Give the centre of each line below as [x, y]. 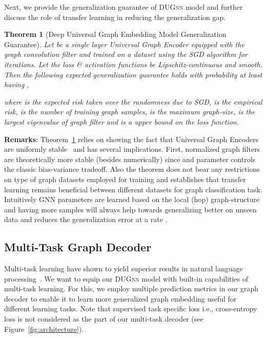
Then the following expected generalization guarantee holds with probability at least [133, 74]
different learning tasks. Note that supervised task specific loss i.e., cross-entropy [131, 309]
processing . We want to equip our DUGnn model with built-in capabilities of [126, 278]
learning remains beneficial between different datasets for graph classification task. [133, 189]
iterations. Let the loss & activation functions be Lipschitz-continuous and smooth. [133, 64]
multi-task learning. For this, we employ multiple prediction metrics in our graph [131, 289]
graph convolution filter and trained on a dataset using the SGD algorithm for [126, 54]
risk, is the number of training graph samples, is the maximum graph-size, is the [130, 112]
